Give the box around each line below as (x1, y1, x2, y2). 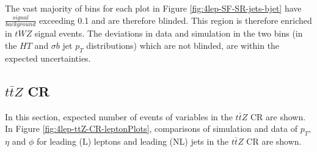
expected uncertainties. (5, 51, 91, 64)
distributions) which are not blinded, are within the (86, 39, 280, 52)
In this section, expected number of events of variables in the (5, 110, 233, 123)
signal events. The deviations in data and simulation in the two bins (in (34, 27, 303, 40)
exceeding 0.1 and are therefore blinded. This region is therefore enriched (38, 13, 312, 26)
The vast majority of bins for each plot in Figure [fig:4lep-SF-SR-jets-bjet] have (5, 2, 302, 14)
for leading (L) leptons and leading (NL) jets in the (36, 135, 229, 147)
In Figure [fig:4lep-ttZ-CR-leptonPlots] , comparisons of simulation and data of (5, 122, 297, 135)
